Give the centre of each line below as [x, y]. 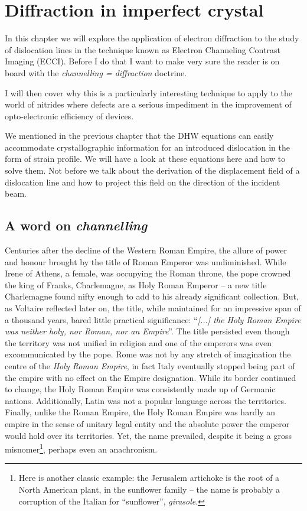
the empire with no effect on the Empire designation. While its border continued [151, 377]
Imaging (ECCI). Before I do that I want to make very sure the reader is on [142, 61]
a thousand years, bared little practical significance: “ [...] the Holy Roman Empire [153, 319]
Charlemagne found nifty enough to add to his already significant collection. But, [152, 296]
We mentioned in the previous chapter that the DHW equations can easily [139, 136]
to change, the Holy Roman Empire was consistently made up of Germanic [140, 389]
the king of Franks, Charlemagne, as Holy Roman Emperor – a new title [136, 284]
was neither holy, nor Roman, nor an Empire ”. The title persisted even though [147, 331]
